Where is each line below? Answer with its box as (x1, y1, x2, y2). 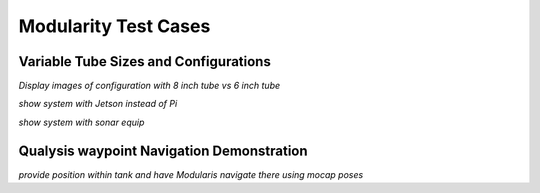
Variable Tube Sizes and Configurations (18, 53, 272, 70)
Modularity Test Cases (18, 15, 211, 37)
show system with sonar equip (18, 116, 145, 128)
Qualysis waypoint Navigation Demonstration (18, 142, 309, 159)
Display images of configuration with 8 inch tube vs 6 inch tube (18, 80, 281, 92)
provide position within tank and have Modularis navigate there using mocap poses (18, 168, 364, 180)
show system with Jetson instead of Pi (18, 98, 178, 110)
